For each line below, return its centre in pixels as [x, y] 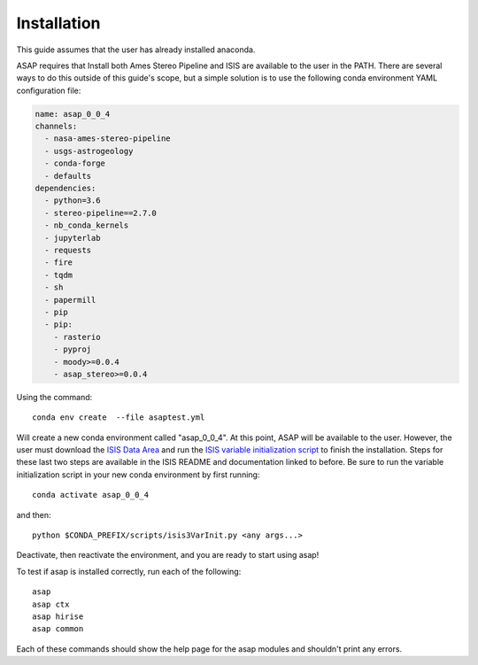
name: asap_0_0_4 [73, 114]
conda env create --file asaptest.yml [119, 418]
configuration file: [49, 90]
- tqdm [59, 275]
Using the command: [54, 397]
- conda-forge [75, 163]
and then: [34, 514]
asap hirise [58, 616]
